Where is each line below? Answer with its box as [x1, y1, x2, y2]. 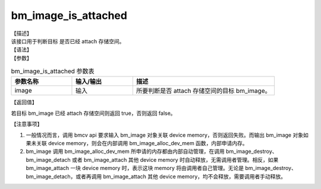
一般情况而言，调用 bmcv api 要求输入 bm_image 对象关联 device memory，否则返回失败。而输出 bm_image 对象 [26, 131, 303, 139]
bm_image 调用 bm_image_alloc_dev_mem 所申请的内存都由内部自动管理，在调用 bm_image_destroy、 [26, 148, 278, 155]
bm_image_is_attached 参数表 [11, 67, 95, 75]
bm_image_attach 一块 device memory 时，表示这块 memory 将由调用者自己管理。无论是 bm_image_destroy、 [26, 165, 297, 172]
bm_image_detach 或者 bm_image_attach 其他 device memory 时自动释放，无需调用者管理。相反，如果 [26, 156, 279, 163]
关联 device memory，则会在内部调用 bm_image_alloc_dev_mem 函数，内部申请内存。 [36, 140, 248, 147]
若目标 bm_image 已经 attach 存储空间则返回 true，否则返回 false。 [11, 110, 176, 117]
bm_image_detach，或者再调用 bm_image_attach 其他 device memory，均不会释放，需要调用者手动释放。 [26, 172, 287, 180]
